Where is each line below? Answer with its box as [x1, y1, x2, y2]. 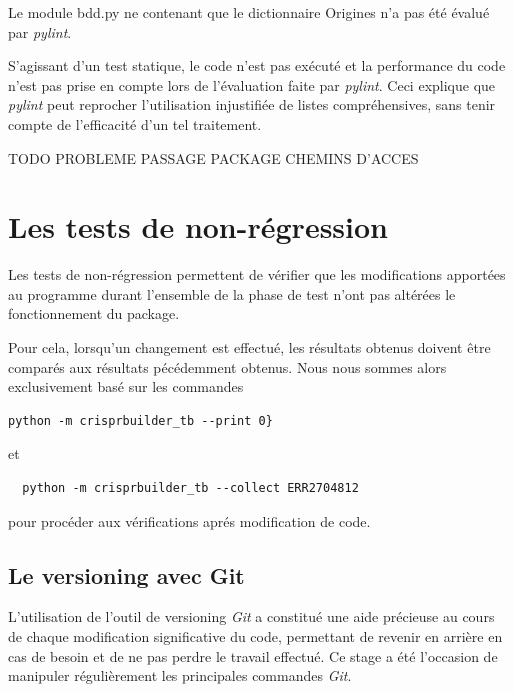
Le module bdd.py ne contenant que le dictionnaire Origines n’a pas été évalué [8, 2, 490, 22]
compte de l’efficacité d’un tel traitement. [8, 113, 262, 134]
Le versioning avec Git [8, 559, 245, 590]
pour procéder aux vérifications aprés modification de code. [8, 510, 371, 531]
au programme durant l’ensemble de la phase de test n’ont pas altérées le [8, 283, 456, 304]
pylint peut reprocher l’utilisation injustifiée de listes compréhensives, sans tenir [8, 94, 496, 115]
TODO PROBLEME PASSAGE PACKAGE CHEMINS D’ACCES [8, 147, 419, 168]
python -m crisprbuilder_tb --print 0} [8, 413, 273, 428]
